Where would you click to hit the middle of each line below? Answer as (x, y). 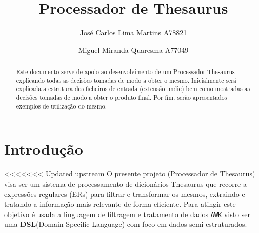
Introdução (44, 149)
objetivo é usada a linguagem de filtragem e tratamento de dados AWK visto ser (127, 214)
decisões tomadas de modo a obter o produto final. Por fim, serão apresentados (122, 97)
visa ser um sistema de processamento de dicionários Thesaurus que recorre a (126, 183)
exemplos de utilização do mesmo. (61, 106)
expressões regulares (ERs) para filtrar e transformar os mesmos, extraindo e (125, 194)
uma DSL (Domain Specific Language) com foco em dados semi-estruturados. (126, 224)
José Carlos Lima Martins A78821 (133, 33)
